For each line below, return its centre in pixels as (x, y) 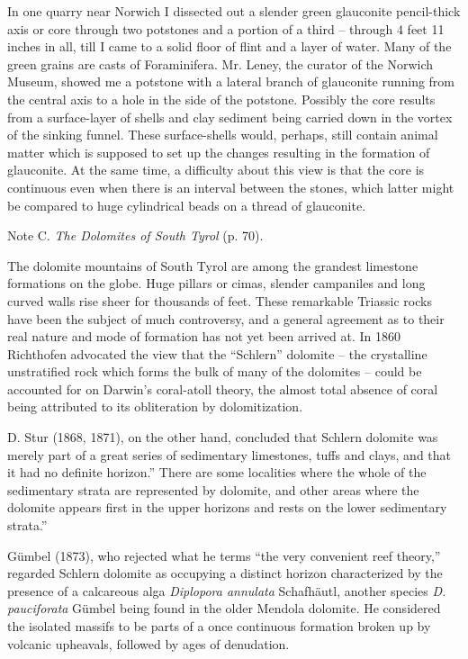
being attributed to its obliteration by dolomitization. (155, 406)
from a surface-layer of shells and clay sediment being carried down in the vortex (230, 117)
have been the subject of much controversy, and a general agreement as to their (226, 318)
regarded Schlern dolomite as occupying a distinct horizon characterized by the (225, 573)
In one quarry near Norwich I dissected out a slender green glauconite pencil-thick (234, 11)
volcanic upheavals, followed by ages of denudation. (148, 643)
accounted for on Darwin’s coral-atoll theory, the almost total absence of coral (223, 388)
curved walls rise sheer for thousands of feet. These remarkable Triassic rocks (220, 300)
